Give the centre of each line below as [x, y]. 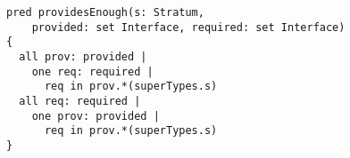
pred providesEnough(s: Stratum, [105, 12]
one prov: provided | [96, 116]
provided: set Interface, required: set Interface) [188, 27]
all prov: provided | [83, 56]
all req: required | [80, 101]
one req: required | [92, 71]
